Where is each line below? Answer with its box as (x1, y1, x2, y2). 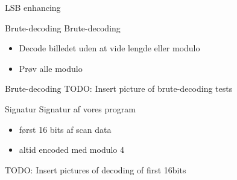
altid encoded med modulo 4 (19, 143, 125, 156)
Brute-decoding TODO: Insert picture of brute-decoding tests (5, 82, 233, 95)
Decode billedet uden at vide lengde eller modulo (19, 42, 200, 54)
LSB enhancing (5, 1, 61, 13)
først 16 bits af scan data (19, 123, 112, 135)
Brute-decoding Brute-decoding (5, 21, 121, 34)
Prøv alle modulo (19, 62, 83, 74)
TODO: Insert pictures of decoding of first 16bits (5, 163, 186, 176)
